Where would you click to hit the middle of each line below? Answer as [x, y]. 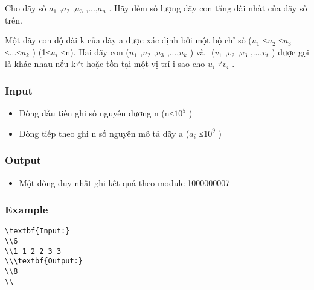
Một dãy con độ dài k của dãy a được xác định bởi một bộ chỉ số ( [128, 40]
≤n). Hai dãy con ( [95, 52]
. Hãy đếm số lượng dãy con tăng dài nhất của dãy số [208, 8]
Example [27, 210]
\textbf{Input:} [37, 231]
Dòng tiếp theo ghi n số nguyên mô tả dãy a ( [104, 133]
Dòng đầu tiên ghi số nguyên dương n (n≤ [97, 113]
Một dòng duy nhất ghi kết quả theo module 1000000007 [124, 182]
